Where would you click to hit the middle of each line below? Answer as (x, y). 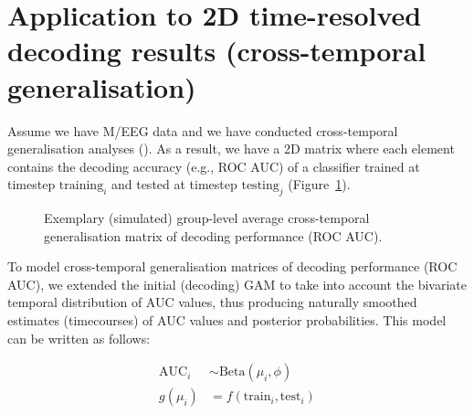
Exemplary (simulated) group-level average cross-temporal (207, 218)
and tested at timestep (174, 184)
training (81, 186)
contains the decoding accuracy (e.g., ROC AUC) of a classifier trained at (214, 166)
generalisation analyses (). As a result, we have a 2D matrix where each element (231, 149)
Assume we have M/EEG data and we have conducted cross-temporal (203, 130)
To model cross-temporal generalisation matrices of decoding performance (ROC (232, 266)
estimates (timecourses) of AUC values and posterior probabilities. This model (227, 320)
